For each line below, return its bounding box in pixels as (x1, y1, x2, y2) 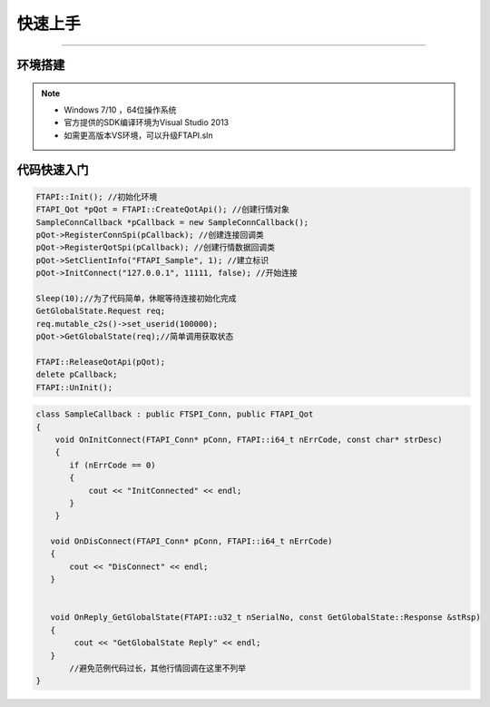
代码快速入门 (16, 162, 89, 177)
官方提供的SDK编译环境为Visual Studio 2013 (64, 117, 230, 128)
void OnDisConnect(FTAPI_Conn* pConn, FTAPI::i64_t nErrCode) (50, 536, 333, 546)
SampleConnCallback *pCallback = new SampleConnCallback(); (35, 217, 309, 227)
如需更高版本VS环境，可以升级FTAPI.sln (64, 130, 213, 141)
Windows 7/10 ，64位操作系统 (64, 104, 177, 115)
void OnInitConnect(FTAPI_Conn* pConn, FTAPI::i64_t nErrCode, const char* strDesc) (54, 434, 444, 445)
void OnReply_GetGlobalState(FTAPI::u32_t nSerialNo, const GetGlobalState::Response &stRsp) (50, 613, 481, 623)
